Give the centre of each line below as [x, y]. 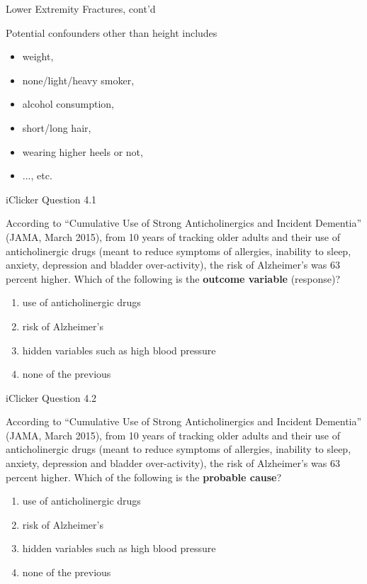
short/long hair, [57, 127]
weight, [38, 56]
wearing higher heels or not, [83, 151]
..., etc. [37, 175]
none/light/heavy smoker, [78, 80]
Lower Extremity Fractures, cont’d [81, 9]
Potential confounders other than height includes [112, 32]
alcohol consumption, [68, 104]
